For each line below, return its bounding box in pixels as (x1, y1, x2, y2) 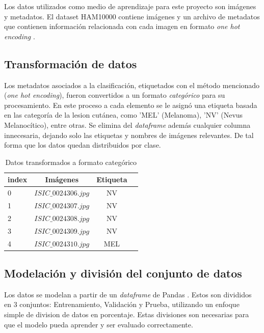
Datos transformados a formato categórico (5, 156, 137, 167)
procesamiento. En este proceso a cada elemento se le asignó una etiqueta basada (4, 99, 257, 110)
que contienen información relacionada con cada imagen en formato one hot (4, 21, 240, 32)
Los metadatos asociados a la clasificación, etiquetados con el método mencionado (4, 79, 260, 90)
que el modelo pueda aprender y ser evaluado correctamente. (4, 319, 193, 329)
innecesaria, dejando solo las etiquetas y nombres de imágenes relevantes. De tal (4, 129, 254, 140)
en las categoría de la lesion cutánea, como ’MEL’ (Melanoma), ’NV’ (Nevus (4, 109, 243, 120)
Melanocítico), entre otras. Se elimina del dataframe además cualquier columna (4, 119, 251, 130)
